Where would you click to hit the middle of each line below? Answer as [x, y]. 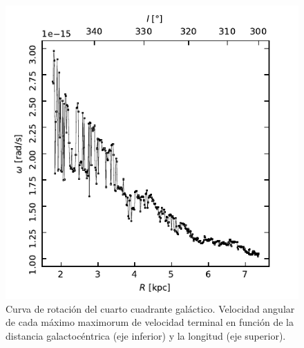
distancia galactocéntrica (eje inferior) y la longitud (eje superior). [146, 335]
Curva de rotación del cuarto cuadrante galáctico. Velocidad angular [150, 308]
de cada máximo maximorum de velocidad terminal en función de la [150, 322]
